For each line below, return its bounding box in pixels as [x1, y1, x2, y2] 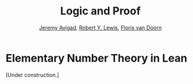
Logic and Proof [60, 4, 141, 18]
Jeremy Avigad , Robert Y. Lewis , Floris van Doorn [39, 24, 162, 31]
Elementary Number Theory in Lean [5, 51, 188, 65]
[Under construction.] [5, 71, 60, 79]
